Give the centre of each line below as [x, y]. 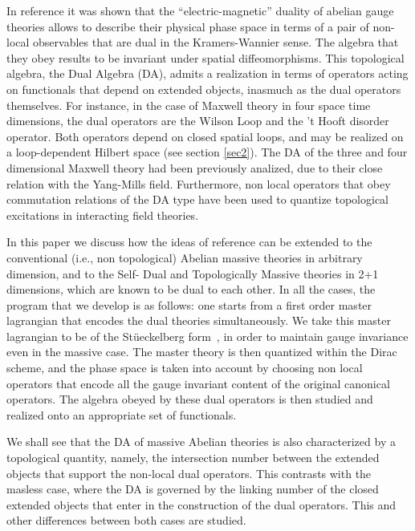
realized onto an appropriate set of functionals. [122, 414]
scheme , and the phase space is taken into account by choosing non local [185, 368]
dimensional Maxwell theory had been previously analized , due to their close [195, 167]
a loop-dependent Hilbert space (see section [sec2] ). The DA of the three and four [207, 152]
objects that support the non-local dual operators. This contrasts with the [189, 473]
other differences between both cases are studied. [126, 520]
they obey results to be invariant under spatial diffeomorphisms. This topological [205, 57]
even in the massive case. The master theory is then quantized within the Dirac [202, 352]
